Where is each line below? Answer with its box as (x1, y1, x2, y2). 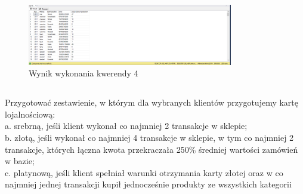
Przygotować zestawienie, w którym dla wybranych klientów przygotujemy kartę (5, 96, 298, 109)
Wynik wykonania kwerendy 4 (29, 67, 138, 79)
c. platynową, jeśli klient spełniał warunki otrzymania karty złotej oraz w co (5, 166, 283, 178)
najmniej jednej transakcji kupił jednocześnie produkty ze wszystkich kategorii (5, 178, 292, 190)
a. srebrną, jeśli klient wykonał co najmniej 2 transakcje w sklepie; (5, 119, 248, 132)
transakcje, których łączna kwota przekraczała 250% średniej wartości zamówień (5, 143, 298, 155)
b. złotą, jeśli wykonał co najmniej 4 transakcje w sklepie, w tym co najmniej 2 (5, 131, 294, 144)
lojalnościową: (5, 107, 55, 120)
